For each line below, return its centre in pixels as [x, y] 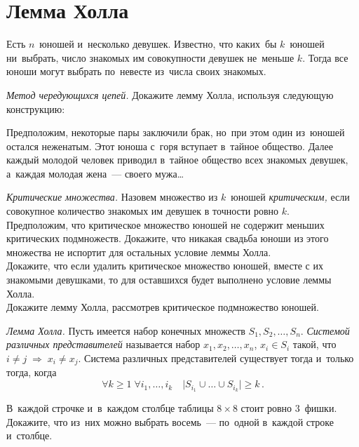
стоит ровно [266, 407]
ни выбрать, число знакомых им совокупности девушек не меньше [150, 57]
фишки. [321, 407]
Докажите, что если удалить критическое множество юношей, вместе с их [165, 266]
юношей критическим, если [290, 197]
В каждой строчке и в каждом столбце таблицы [110, 407]
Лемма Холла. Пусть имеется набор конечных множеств [126, 330]
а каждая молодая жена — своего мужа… [95, 173]
